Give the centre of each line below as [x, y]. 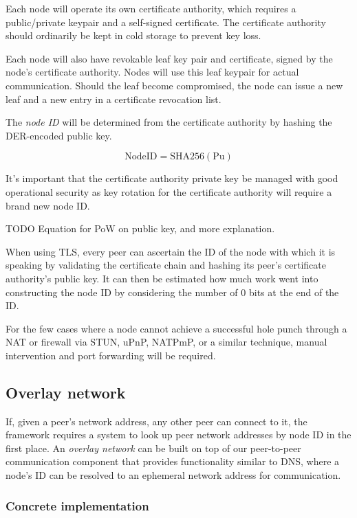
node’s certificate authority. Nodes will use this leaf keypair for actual [152, 72]
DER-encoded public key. [59, 135]
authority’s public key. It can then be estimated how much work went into [162, 278]
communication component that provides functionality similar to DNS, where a [173, 461]
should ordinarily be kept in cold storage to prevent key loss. [133, 35]
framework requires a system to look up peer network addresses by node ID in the [178, 435]
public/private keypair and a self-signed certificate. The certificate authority [166, 22]
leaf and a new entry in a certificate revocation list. [113, 99]
